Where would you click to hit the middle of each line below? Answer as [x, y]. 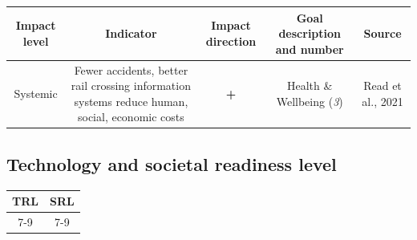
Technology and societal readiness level [172, 163]
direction [231, 41]
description [310, 33]
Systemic [36, 93]
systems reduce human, [131, 101]
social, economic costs [131, 117]
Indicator [131, 33]
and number [310, 49]
